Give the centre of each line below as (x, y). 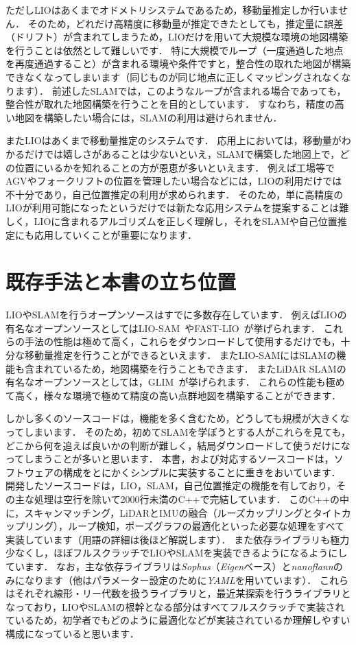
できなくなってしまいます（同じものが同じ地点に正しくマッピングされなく (174, 77)
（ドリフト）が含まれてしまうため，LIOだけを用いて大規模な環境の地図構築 (177, 37)
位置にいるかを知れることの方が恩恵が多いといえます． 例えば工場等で (175, 167)
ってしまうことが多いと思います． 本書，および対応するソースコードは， (170, 459)
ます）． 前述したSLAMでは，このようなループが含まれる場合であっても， (180, 90)
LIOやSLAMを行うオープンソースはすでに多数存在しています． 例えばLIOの (176, 315)
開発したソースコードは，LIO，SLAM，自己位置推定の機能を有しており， (171, 485)
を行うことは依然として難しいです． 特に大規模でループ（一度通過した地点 (175, 50)
